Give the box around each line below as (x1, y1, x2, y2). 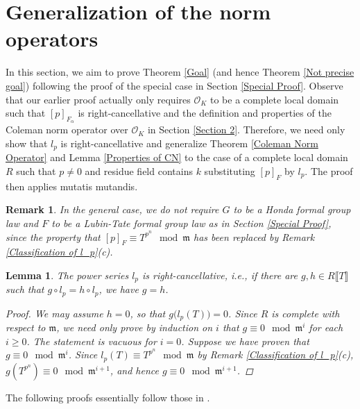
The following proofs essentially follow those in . (6, 390, 210, 404)
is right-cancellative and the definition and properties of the (78, 106, 332, 120)
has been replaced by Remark (194, 229, 315, 244)
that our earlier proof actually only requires (6, 92, 191, 106)
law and (6, 215, 39, 230)
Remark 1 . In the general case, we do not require (6, 202, 219, 217)
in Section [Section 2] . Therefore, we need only (147, 122, 345, 137)
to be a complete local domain (209, 92, 339, 106)
